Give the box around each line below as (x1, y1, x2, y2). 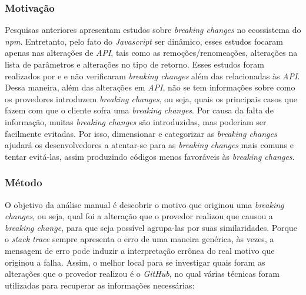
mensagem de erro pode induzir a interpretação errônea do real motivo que (5, 244, 275, 256)
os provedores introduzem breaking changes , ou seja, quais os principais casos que (5, 92, 297, 105)
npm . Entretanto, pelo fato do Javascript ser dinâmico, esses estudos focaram (5, 35, 283, 47)
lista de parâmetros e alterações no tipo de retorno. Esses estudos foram (5, 58, 264, 70)
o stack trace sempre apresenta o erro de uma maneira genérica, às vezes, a (5, 233, 274, 245)
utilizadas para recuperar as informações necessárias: (5, 279, 195, 291)
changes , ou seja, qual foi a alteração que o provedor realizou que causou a (5, 210, 273, 222)
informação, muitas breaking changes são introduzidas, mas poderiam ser (5, 115, 267, 128)
